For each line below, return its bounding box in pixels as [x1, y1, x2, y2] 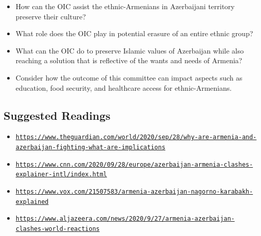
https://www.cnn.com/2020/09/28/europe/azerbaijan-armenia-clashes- [15, 161, 253, 168]
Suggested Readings [4, 107, 111, 123]
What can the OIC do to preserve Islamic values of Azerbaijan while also [15, 45, 244, 56]
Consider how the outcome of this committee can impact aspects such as [15, 72, 243, 83]
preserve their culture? [15, 11, 86, 21]
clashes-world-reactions [15, 225, 100, 232]
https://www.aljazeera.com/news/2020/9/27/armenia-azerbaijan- [15, 215, 235, 223]
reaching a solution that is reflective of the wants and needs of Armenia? [15, 55, 242, 66]
